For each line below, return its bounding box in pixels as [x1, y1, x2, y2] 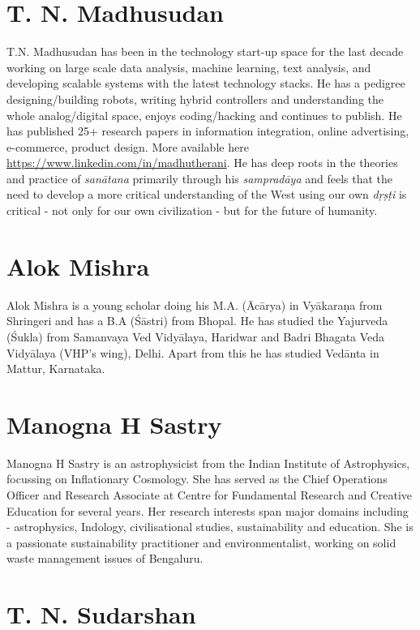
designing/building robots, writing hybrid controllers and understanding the [6, 90, 384, 107]
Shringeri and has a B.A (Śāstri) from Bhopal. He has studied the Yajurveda [6, 312, 388, 329]
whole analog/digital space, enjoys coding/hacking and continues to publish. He [6, 106, 402, 123]
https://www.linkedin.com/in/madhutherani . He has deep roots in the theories [6, 154, 398, 171]
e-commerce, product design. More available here [6, 138, 249, 155]
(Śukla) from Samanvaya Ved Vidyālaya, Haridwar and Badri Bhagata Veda [6, 328, 385, 345]
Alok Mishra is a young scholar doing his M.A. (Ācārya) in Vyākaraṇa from [6, 296, 383, 313]
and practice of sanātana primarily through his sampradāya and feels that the [6, 169, 393, 186]
